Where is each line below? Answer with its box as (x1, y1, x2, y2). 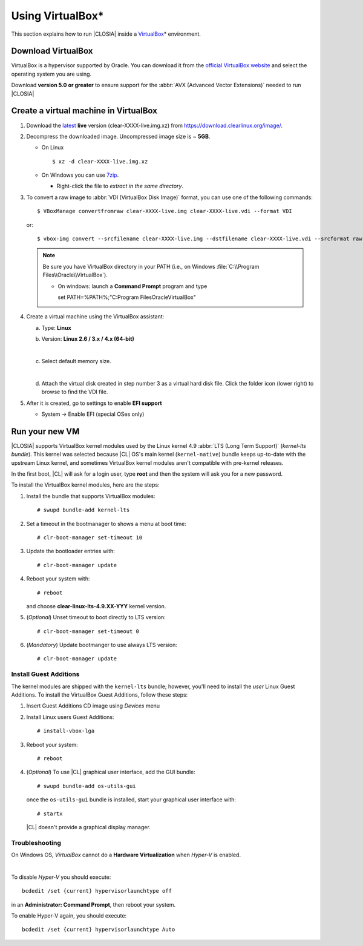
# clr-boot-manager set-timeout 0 (37, 628, 139, 635)
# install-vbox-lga (37, 728, 95, 735)
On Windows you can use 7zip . (41, 171, 119, 179)
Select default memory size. (41, 357, 112, 364)
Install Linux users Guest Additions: (26, 713, 114, 720)
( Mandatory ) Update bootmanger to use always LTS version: (26, 642, 178, 649)
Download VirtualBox (11, 46, 93, 56)
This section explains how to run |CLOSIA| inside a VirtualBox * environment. (11, 30, 201, 38)
